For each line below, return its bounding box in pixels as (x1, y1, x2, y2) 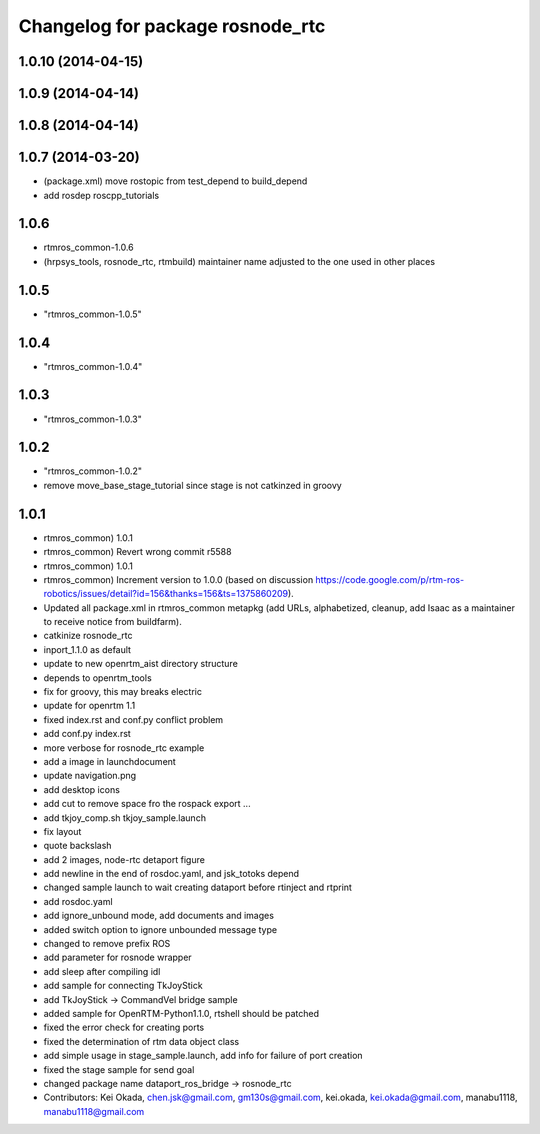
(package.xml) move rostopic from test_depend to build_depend (43, 175, 308, 187)
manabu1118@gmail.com (43, 1105, 145, 1117)
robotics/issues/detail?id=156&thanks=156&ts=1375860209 (43, 588, 289, 600)
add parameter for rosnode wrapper (43, 951, 192, 964)
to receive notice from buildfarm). (43, 616, 182, 628)
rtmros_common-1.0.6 (43, 241, 134, 254)
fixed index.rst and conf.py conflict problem (43, 713, 224, 725)
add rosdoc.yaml (43, 895, 114, 907)
